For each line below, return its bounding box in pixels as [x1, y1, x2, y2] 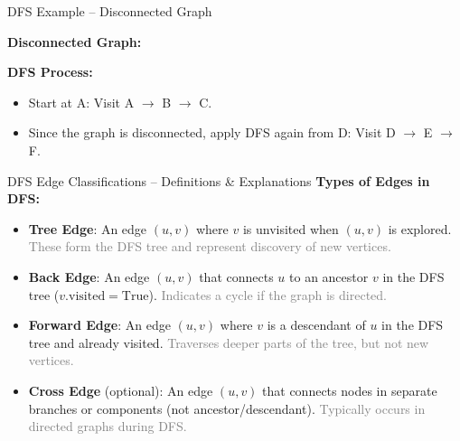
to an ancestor [289, 267, 369, 286]
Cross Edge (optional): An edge [28, 380, 213, 399]
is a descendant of [267, 315, 366, 334]
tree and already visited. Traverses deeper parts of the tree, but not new [28, 333, 429, 352]
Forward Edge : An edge [28, 315, 171, 334]
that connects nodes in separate [262, 380, 437, 399]
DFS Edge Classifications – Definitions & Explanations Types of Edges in [7, 171, 430, 190]
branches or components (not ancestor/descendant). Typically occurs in [28, 399, 426, 418]
